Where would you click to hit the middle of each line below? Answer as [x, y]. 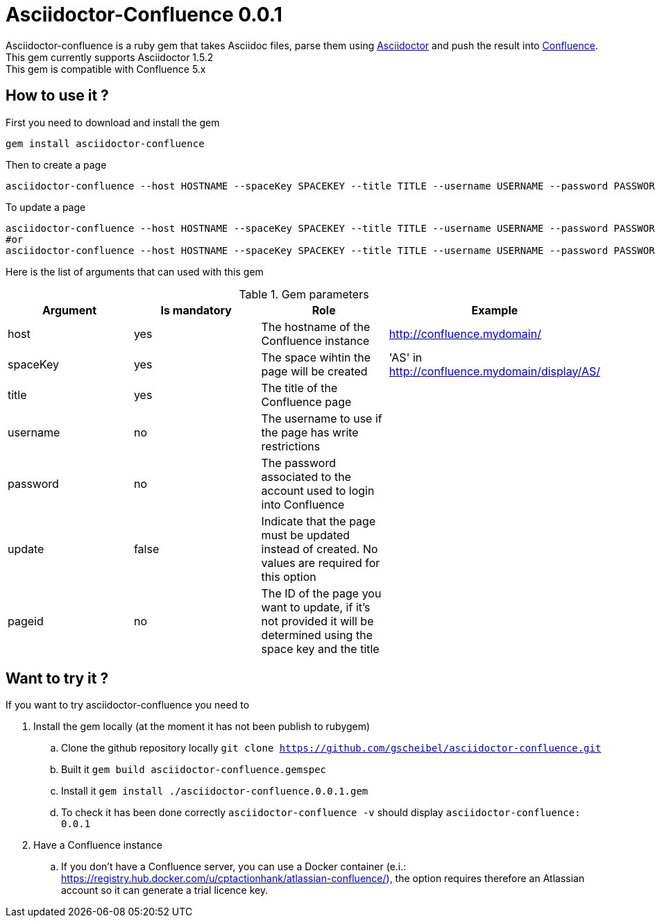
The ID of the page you [321, 593]
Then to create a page [56, 164]
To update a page [46, 207]
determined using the [317, 635]
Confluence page [306, 401]
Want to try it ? [57, 679]
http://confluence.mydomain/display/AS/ [494, 371]
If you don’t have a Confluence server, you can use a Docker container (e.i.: [234, 867]
